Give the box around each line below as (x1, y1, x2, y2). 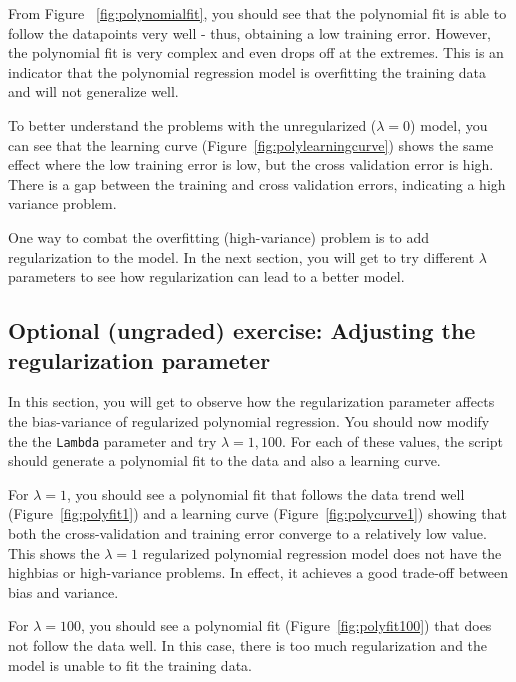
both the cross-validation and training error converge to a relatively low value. (8, 522, 487, 543)
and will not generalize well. (8, 81, 179, 102)
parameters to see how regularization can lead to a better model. (8, 266, 405, 287)
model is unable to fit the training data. (8, 654, 252, 675)
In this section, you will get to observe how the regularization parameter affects (8, 391, 495, 412)
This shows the (8, 542, 100, 563)
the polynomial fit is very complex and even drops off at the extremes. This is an (8, 42, 504, 63)
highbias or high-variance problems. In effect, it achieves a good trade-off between (8, 562, 509, 583)
